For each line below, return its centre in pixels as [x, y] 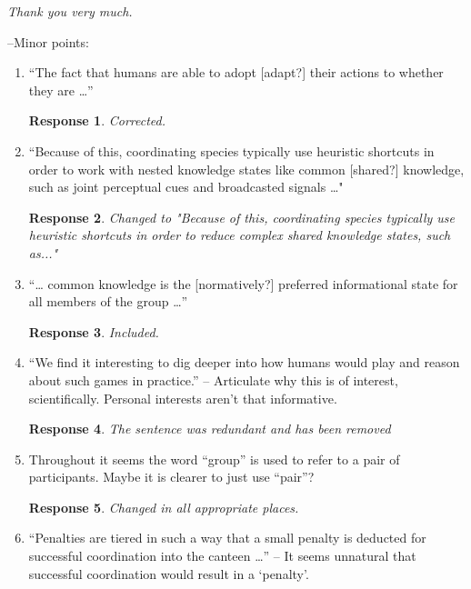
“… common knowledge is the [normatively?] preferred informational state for [243, 283]
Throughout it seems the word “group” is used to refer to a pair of [214, 459]
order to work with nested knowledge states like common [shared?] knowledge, [246, 169]
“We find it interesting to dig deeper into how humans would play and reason [244, 362]
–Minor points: [48, 41]
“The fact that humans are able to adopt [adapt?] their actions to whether [236, 72]
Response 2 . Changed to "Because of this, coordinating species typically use [242, 217]
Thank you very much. [70, 11]
